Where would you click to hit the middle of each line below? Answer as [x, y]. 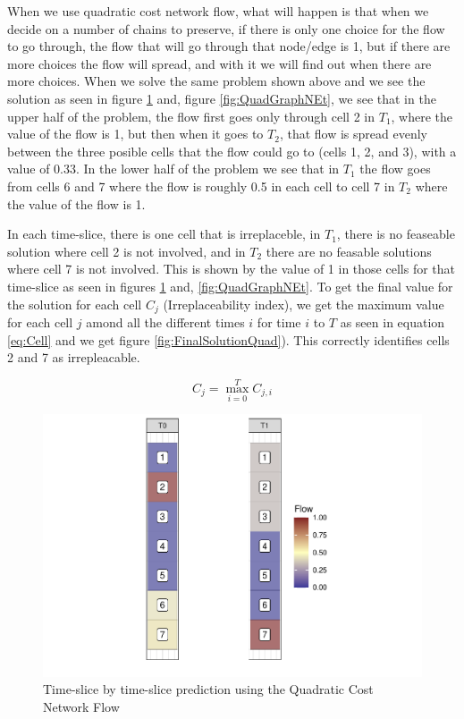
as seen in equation [392, 321]
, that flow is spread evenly [353, 134]
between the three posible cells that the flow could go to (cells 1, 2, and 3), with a [232, 151]
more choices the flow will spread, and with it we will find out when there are [219, 63]
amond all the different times [165, 321]
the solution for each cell [75, 304]
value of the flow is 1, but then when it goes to [135, 134]
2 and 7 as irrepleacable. [74, 357]
